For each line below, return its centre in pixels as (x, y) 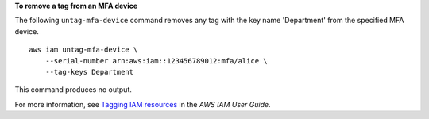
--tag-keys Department (89, 72)
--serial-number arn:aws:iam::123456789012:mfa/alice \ (156, 61)
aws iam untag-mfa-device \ (83, 50)
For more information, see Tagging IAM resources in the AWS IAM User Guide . (143, 104)
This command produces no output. (73, 90)
